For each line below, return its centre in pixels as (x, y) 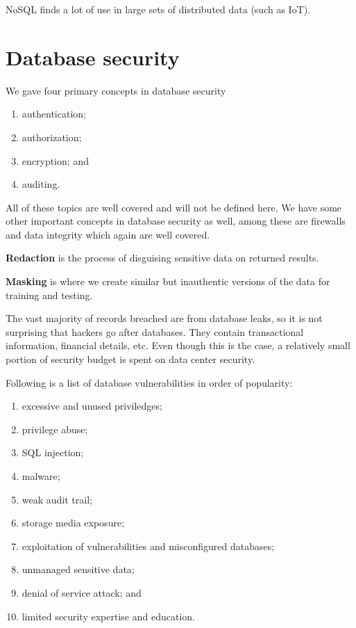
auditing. (41, 184)
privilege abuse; (55, 429)
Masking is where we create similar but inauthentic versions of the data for (168, 281)
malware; (41, 476)
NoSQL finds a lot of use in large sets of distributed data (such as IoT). (158, 9)
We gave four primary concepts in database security (116, 90)
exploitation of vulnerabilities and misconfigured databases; (148, 546)
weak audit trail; (57, 499)
